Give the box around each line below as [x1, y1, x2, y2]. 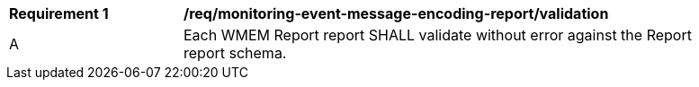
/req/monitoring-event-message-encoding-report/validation [184, 4, 609, 22]
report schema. [184, 44, 287, 62]
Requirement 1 [9, 4, 109, 22]
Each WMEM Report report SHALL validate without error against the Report [184, 26, 692, 44]
